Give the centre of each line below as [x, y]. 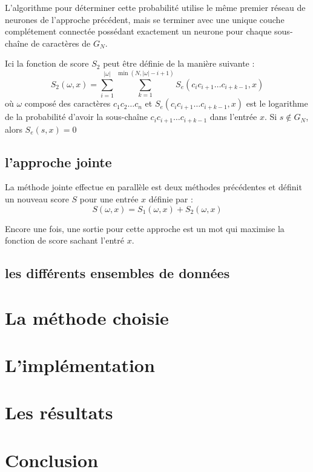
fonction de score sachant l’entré [64, 240]
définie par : [171, 198]
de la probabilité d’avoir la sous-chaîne [76, 117]
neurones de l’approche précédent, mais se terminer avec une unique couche [145, 19]
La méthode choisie [87, 317]
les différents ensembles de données [117, 273]
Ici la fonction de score [47, 63]
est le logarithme [277, 103]
